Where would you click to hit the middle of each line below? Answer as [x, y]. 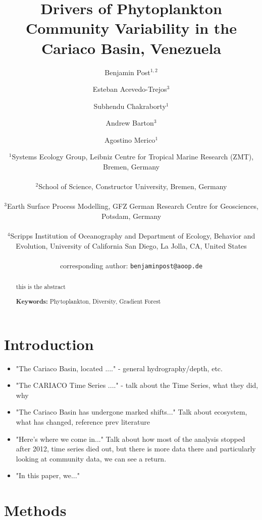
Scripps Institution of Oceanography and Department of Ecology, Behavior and [133, 236]
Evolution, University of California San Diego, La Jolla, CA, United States [131, 245]
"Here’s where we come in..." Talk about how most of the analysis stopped [130, 439]
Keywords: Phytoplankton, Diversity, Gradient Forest [88, 301]
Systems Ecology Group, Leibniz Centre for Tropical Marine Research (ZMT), [133, 157]
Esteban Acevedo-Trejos [130, 89]
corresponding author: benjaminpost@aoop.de [131, 265]
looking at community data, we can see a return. [91, 458]
